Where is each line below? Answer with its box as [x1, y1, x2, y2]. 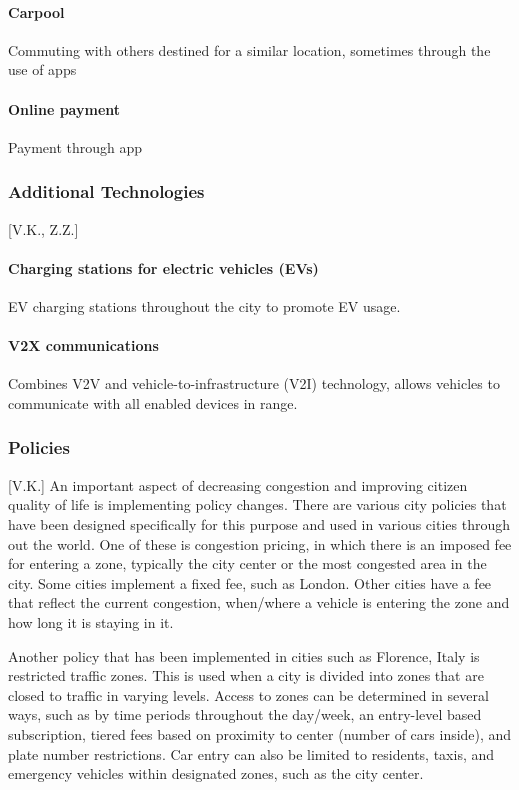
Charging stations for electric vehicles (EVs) [8, 257, 319, 278]
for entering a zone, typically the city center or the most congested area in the [8, 553, 487, 574]
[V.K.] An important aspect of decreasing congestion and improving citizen [8, 474, 468, 495]
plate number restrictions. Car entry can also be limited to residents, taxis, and [8, 743, 495, 764]
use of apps [8, 59, 77, 80]
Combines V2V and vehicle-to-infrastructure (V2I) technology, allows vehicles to [8, 373, 500, 394]
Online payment [8, 98, 121, 119]
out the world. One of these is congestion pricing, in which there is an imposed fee [8, 533, 512, 554]
